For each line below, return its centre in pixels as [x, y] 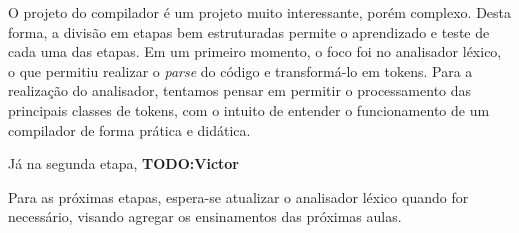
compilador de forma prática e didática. [129, 129]
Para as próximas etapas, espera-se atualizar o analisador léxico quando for [238, 196]
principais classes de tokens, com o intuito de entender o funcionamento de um [249, 109]
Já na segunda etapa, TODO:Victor [123, 163]
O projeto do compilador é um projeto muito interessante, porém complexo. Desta [260, 12]
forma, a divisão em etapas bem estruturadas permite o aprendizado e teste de [249, 31]
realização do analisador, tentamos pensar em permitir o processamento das [240, 90]
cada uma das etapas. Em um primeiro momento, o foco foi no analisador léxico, [255, 51]
